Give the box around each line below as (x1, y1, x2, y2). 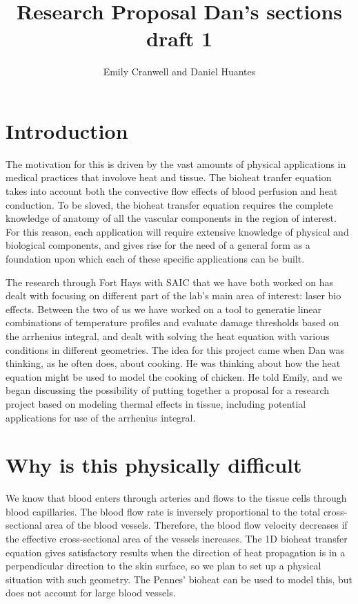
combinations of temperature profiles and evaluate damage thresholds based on (6, 315, 339, 330)
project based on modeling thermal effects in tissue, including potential (6, 396, 306, 410)
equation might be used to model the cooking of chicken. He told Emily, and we (6, 369, 343, 384)
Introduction (6, 116, 128, 144)
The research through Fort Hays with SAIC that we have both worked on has (6, 274, 334, 289)
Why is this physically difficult (6, 451, 302, 479)
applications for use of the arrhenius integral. (6, 410, 196, 424)
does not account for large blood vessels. (6, 585, 176, 600)
